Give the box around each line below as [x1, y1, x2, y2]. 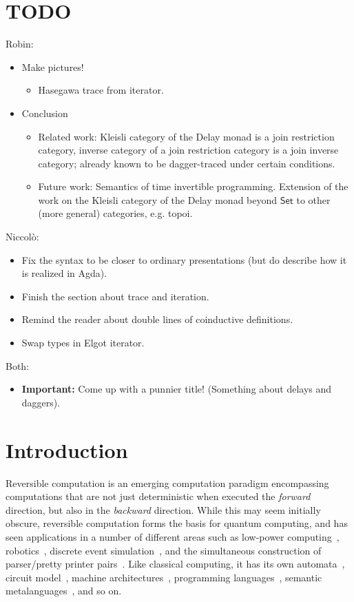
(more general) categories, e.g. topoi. [38, 206, 193, 220]
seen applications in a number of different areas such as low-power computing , [6, 529, 340, 543]
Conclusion [21, 105, 68, 120]
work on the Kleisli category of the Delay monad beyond [38, 192, 278, 207]
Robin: [6, 37, 34, 51]
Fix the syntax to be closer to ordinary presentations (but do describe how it [21, 252, 347, 267]
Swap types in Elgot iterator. [21, 335, 145, 350]
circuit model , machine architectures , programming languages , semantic [6, 570, 322, 584]
